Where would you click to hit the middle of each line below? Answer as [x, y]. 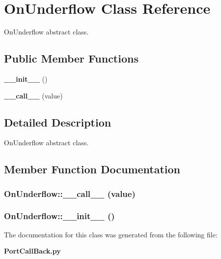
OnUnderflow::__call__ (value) [70, 193]
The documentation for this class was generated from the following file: [111, 234]
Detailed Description [58, 122]
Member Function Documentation [92, 169]
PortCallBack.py [32, 251]
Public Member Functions [71, 58]
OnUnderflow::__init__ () [59, 216]
